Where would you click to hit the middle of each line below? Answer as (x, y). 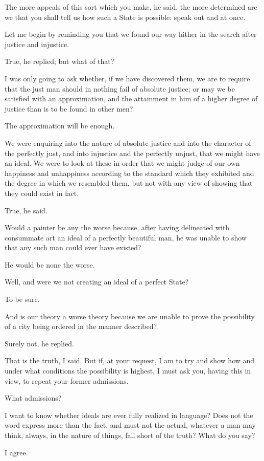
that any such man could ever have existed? (73, 247)
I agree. (16, 452)
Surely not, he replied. (39, 343)
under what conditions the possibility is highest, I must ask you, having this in (128, 371)
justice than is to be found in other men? (69, 108)
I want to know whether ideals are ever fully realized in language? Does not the (129, 415)
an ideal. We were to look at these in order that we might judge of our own (122, 163)
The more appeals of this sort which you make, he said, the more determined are (131, 7)
